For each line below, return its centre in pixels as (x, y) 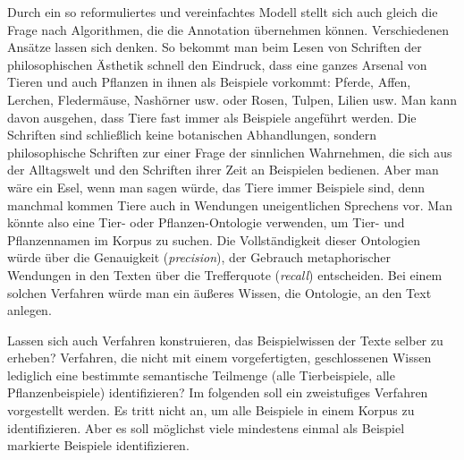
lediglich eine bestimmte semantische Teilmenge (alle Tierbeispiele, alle (201, 375)
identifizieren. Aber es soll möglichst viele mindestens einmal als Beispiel (206, 427)
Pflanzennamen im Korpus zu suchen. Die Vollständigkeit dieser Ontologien (214, 239)
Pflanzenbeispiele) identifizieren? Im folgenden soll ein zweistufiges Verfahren (218, 392)
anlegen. (30, 310)
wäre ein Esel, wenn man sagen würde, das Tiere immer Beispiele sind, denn (216, 187)
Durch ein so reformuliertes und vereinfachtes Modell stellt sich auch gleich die (223, 12)
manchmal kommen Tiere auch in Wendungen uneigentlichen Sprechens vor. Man (230, 204)
